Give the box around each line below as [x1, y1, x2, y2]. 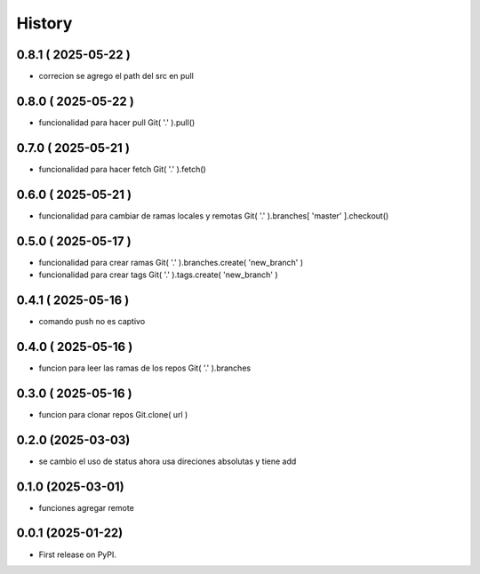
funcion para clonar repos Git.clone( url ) [38, 409, 188, 419]
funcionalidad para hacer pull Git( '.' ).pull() [38, 116, 196, 128]
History [16, 13, 73, 33]
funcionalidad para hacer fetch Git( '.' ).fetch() [38, 163, 206, 174]
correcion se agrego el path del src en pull [38, 71, 195, 82]
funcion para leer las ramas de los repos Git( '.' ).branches [38, 363, 252, 373]
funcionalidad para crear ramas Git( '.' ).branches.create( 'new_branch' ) [38, 257, 304, 267]
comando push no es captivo [38, 315, 146, 326]
